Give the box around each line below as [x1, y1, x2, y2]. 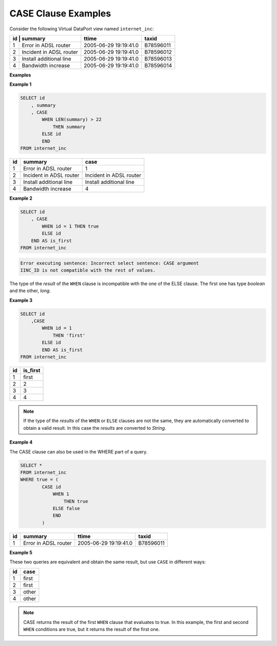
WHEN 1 [52, 491, 69, 497]
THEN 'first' [52, 332, 86, 338]
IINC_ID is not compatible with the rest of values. [20, 267, 156, 273]
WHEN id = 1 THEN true [42, 223, 100, 229]
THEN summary [52, 124, 86, 129]
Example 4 [9, 439, 33, 445]
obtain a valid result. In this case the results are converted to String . [23, 425, 166, 431]
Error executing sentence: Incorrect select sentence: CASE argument [20, 260, 199, 266]
